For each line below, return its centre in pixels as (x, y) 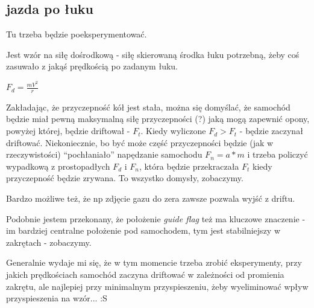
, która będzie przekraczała (189, 166)
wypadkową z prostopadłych (58, 166)
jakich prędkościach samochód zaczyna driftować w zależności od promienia (145, 274)
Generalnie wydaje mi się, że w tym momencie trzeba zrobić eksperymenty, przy (154, 262)
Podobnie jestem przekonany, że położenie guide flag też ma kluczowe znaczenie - (156, 218)
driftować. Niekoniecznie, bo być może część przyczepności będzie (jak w (140, 142)
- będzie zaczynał (271, 131)
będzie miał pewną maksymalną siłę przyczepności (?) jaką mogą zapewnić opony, (158, 119)
